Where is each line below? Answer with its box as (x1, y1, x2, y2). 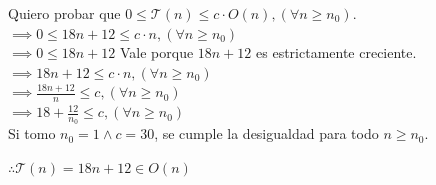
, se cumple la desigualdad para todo (154, 123, 379, 144)
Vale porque (119, 42, 194, 63)
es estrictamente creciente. (256, 42, 417, 63)
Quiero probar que (8, 3, 121, 23)
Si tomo (8, 123, 56, 144)
